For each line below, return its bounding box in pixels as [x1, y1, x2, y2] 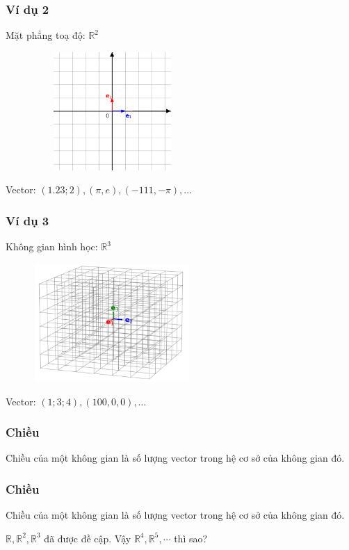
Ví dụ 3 [6, 212, 49, 229]
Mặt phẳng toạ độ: [6, 28, 86, 42]
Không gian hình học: [6, 239, 98, 254]
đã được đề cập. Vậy [44, 531, 131, 545]
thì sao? [174, 531, 208, 545]
